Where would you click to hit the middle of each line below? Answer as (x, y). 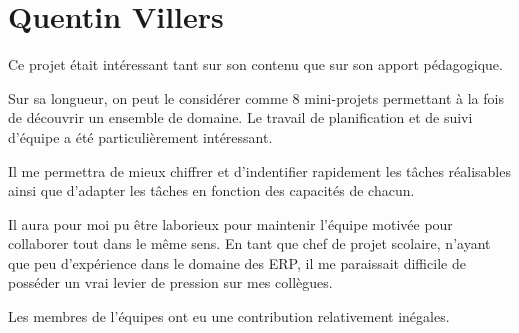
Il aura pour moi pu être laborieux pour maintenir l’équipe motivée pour (230, 223)
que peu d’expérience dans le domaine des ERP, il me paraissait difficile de (237, 262)
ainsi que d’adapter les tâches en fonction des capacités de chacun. (211, 190)
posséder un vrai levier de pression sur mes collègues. (170, 282)
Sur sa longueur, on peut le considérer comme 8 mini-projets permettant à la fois (256, 97)
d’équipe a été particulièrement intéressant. (140, 136)
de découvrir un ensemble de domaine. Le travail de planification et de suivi (240, 117)
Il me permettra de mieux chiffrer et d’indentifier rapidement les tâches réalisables (259, 170)
